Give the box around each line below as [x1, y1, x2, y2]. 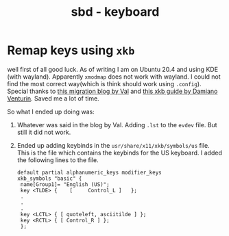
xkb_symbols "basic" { [16, 175, 82, 182]
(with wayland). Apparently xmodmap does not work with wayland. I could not [7, 73, 221, 81]
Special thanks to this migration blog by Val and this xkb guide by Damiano [7, 87, 218, 95]
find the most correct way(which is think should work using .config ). [7, 79, 202, 88]
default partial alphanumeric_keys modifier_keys [16, 169, 162, 176]
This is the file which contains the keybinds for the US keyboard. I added [16, 148, 223, 157]
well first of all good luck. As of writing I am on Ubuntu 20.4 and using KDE [7, 65, 218, 73]
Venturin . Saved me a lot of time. [7, 94, 99, 103]
